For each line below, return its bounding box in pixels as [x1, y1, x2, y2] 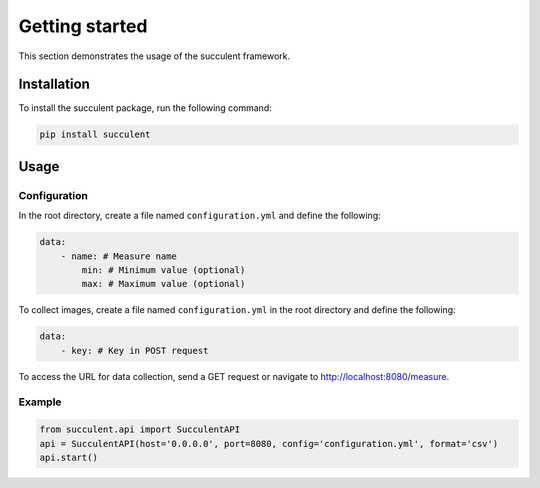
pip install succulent [39, 129, 151, 140]
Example [18, 395, 62, 409]
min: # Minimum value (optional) [81, 264, 246, 275]
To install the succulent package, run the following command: [18, 102, 272, 114]
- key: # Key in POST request [60, 345, 209, 356]
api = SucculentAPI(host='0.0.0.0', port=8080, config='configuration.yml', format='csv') [39, 438, 499, 449]
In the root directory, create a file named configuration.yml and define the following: [18, 210, 381, 222]
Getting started [18, 15, 148, 37]
